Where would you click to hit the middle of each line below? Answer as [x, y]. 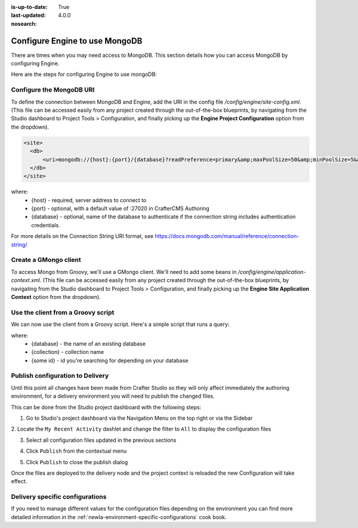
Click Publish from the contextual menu [76, 451]
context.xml [25, 280]
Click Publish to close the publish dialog [77, 462]
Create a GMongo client [46, 260]
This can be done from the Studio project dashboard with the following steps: [106, 407]
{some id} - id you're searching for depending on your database [110, 360]
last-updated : [28, 16]
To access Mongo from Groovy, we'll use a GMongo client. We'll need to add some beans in [124, 271]
